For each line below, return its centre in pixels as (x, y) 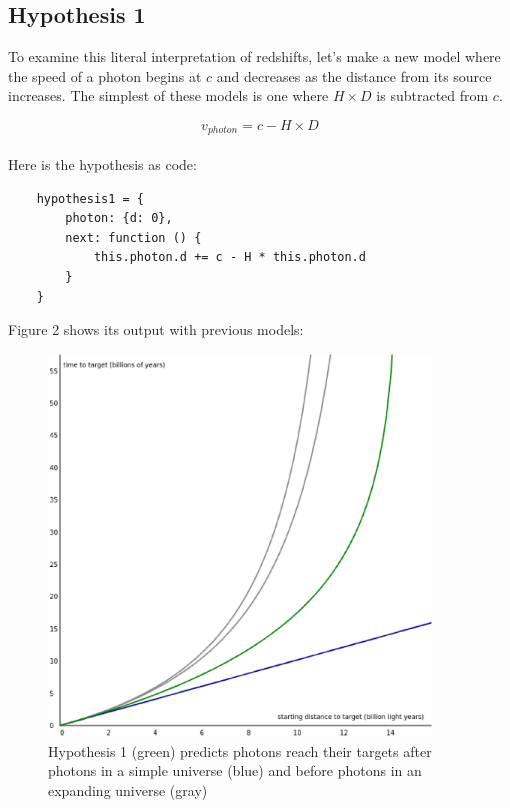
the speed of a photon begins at (105, 75)
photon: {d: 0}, (119, 218)
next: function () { (133, 237)
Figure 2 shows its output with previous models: (156, 329)
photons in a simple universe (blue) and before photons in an (235, 770)
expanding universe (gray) (128, 789)
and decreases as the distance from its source (354, 75)
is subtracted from (432, 95)
